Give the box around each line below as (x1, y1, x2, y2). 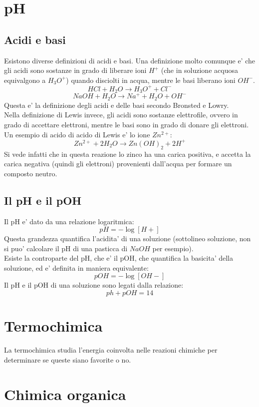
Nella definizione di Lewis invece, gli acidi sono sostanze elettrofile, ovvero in (4, 109, 238, 120)
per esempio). (152, 243, 194, 253)
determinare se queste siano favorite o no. (4, 354, 131, 365)
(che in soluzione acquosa (161, 65, 238, 75)
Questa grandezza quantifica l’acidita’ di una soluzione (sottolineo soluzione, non (4, 233, 251, 244)
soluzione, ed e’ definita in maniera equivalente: (4, 262, 149, 273)
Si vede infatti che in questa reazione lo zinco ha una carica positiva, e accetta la (4, 148, 251, 159)
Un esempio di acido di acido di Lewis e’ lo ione (4, 129, 150, 139)
